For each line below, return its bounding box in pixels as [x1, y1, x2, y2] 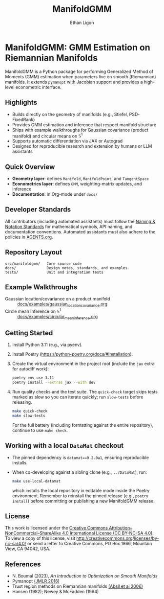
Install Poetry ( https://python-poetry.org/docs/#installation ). [12, 351, 133, 357]
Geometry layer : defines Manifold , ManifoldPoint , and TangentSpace [12, 175, 149, 182]
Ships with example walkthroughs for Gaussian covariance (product [12, 127, 149, 133]
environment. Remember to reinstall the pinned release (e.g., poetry [12, 493, 149, 499]
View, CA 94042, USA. [5, 546, 51, 552]
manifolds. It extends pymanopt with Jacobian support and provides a [5, 79, 143, 85]
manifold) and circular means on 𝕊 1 [12, 132, 83, 139]
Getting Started [5, 329, 53, 337]
